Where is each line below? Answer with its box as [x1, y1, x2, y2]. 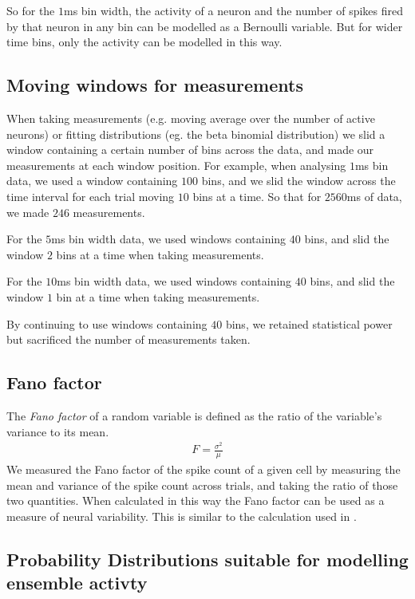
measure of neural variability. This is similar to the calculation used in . [6, 507, 357, 524]
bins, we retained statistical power [225, 315, 393, 332]
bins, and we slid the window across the [201, 172, 396, 189]
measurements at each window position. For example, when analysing [6, 156, 346, 173]
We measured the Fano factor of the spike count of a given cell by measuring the [6, 461, 401, 478]
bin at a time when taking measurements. [56, 288, 260, 305]
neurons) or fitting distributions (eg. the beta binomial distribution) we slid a [6, 125, 385, 142]
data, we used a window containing [6, 172, 178, 189]
